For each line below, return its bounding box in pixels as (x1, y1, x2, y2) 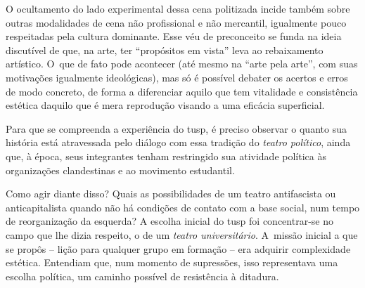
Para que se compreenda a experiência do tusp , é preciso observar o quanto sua (6, 121, 347, 136)
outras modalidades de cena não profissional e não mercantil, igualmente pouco (6, 15, 347, 30)
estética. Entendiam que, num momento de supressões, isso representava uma (6, 255, 338, 270)
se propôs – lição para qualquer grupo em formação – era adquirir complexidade (6, 241, 351, 256)
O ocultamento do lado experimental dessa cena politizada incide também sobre (6, 1, 350, 15)
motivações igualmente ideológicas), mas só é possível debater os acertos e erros (6, 70, 348, 84)
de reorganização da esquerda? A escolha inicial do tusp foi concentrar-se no (6, 214, 333, 228)
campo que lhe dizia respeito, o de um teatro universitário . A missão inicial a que (6, 227, 358, 242)
